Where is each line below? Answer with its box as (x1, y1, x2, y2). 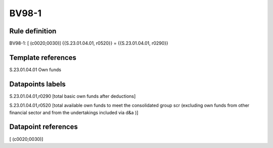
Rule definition (9, 27, 57, 35)
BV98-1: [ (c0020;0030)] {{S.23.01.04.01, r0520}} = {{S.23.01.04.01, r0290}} (9, 40, 169, 46)
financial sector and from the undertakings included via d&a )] (9, 109, 139, 116)
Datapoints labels (9, 80, 66, 88)
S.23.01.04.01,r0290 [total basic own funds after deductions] (9, 93, 136, 99)
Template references (9, 53, 77, 62)
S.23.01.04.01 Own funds (9, 66, 62, 73)
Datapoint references (9, 123, 78, 131)
